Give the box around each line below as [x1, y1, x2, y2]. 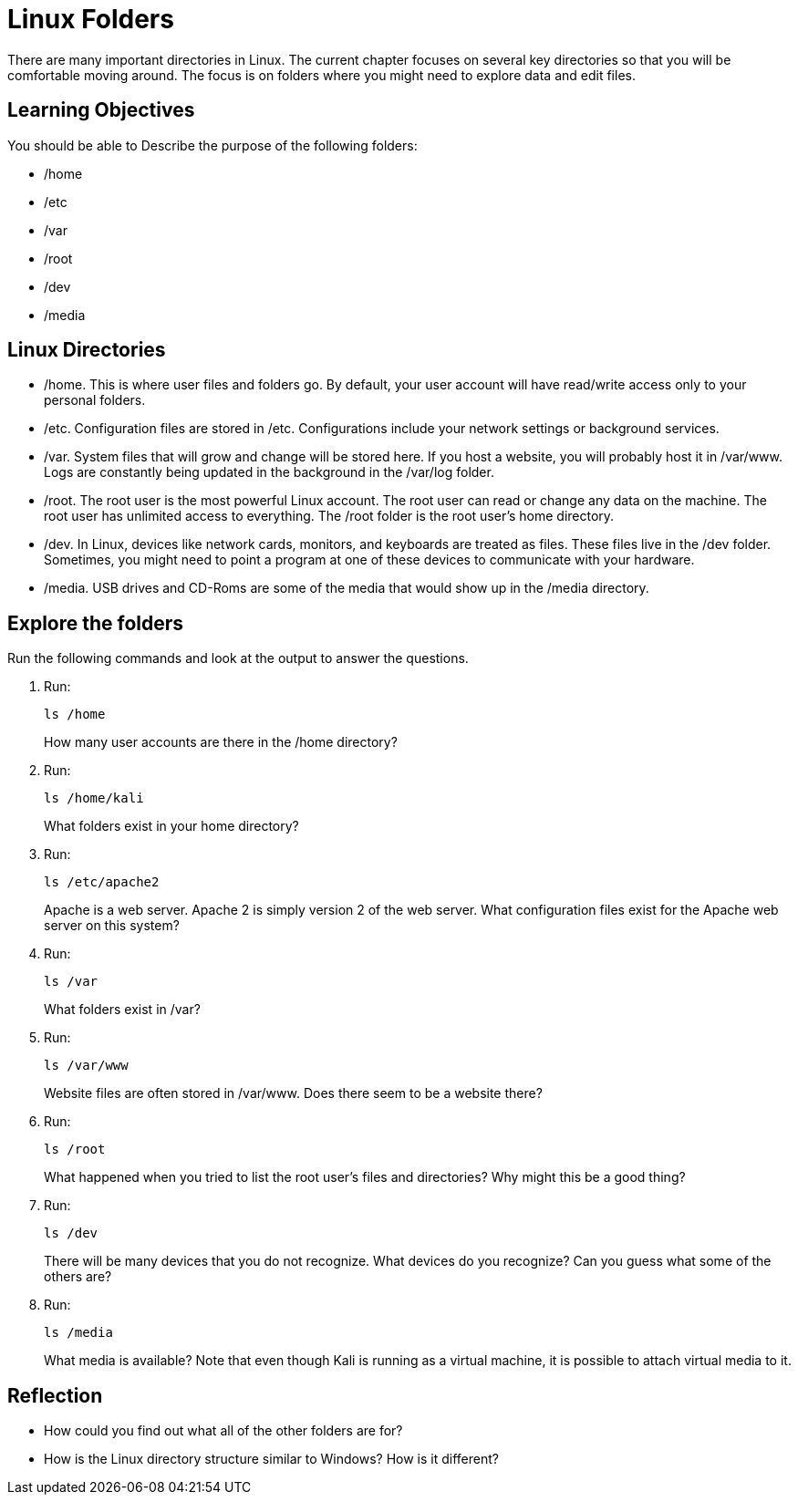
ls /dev [44, 1226, 98, 1241]
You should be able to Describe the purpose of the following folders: [7, 137, 418, 153]
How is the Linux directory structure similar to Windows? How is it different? [44, 1451, 499, 1467]
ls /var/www [44, 1058, 129, 1073]
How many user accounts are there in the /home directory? [44, 734, 398, 751]
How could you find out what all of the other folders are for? [44, 1423, 403, 1439]
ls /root [44, 1142, 106, 1157]
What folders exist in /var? [44, 1001, 201, 1018]
